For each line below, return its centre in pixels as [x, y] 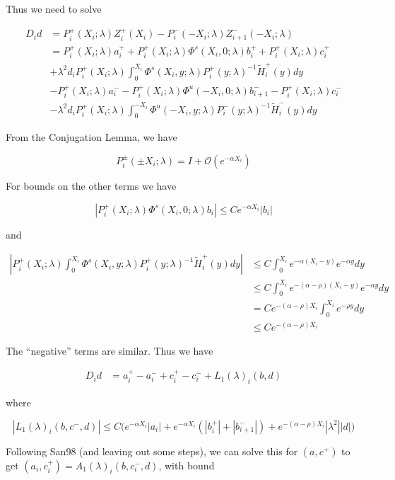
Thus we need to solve [54, 8]
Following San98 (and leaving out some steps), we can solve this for [152, 451]
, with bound [187, 465]
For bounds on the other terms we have [91, 185]
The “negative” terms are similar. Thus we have [110, 350]
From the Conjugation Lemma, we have [92, 137]
